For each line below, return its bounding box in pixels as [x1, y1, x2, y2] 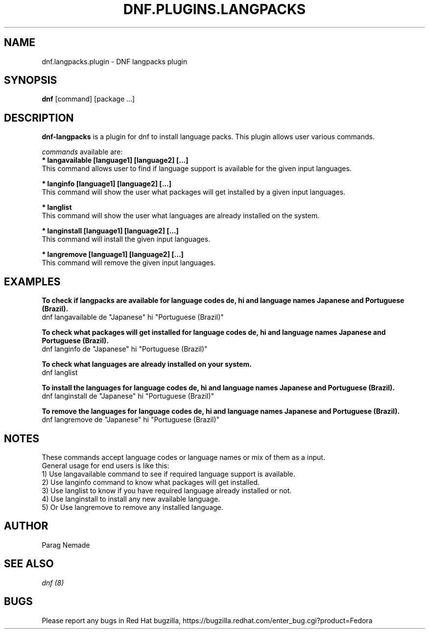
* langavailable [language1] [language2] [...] [42, 156, 189, 165]
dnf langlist [42, 368, 78, 377]
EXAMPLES [4, 275, 61, 288]
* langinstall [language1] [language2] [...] [42, 227, 179, 235]
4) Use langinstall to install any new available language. [42, 494, 220, 503]
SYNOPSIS [4, 74, 57, 87]
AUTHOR [4, 520, 48, 532]
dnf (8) [42, 578, 64, 587]
